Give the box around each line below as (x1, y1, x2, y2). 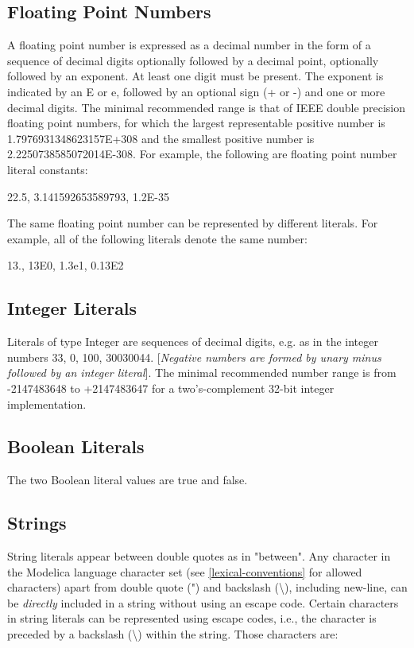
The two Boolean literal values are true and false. (7, 471, 248, 488)
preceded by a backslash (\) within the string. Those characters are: (7, 626, 339, 642)
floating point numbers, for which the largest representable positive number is (7, 114, 385, 131)
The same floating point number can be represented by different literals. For (7, 215, 378, 231)
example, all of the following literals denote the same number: (7, 230, 308, 246)
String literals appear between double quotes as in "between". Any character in (7, 548, 391, 565)
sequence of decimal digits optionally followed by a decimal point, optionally (7, 52, 379, 68)
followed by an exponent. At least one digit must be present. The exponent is (7, 68, 384, 84)
